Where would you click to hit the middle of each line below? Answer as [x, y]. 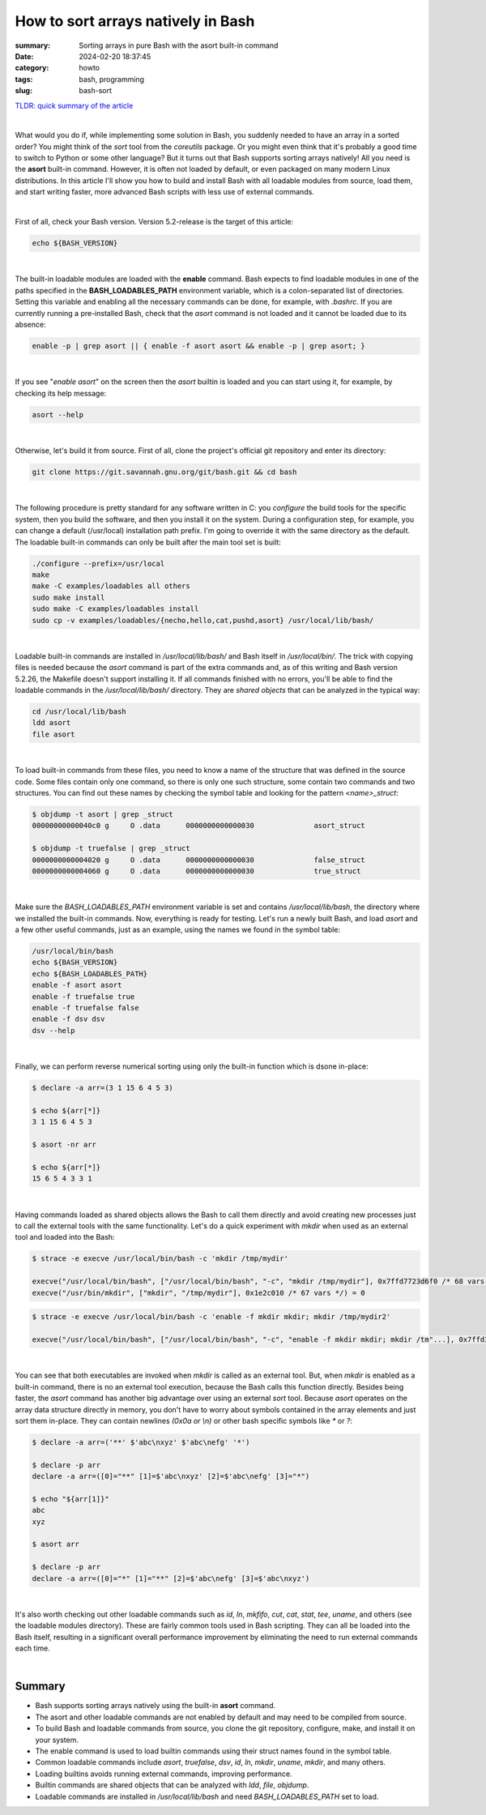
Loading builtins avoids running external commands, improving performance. [164, 1774]
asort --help [58, 414]
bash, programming [112, 79]
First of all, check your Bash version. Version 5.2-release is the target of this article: [154, 222]
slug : [23, 91]
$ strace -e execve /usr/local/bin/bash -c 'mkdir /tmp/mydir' [160, 1259]
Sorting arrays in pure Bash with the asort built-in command [179, 45]
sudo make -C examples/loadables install [115, 609]
